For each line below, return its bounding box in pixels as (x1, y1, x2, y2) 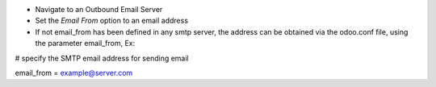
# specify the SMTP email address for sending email (15, 53, 189, 63)
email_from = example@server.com (15, 68, 133, 77)
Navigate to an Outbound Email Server (35, 5, 163, 14)
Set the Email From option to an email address (35, 16, 189, 26)
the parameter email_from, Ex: (35, 39, 136, 48)
